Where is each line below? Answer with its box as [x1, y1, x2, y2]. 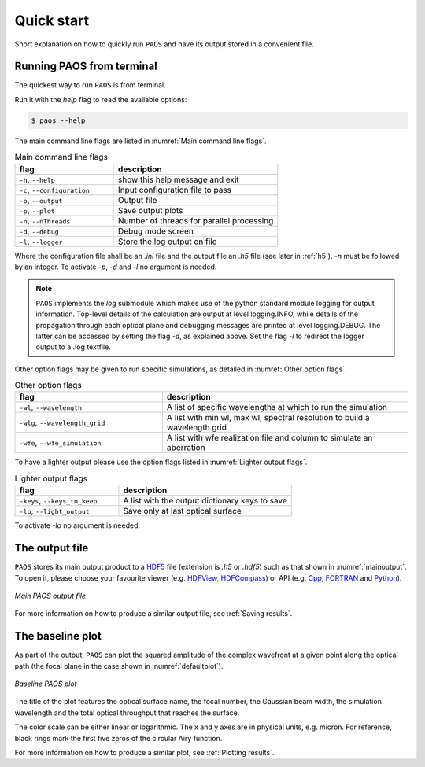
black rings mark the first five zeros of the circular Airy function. [14, 733, 223, 743]
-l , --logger [19, 236, 63, 247]
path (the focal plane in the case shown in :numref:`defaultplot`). [14, 661, 224, 670]
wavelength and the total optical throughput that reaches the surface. [14, 708, 240, 717]
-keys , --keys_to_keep [19, 496, 98, 507]
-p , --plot [19, 205, 55, 216]
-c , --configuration [19, 184, 90, 195]
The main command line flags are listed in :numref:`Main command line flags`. [14, 136, 267, 146]
